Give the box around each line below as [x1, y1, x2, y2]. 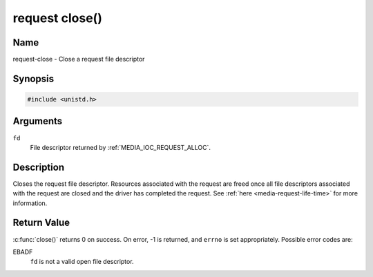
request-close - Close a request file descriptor [12, 55, 145, 64]
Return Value [12, 217, 70, 229]
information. [12, 199, 48, 207]
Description [12, 161, 65, 173]
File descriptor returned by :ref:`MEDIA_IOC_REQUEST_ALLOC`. [30, 143, 211, 151]
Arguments [12, 115, 63, 127]
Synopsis [12, 73, 55, 84]
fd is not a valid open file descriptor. [30, 258, 134, 266]
